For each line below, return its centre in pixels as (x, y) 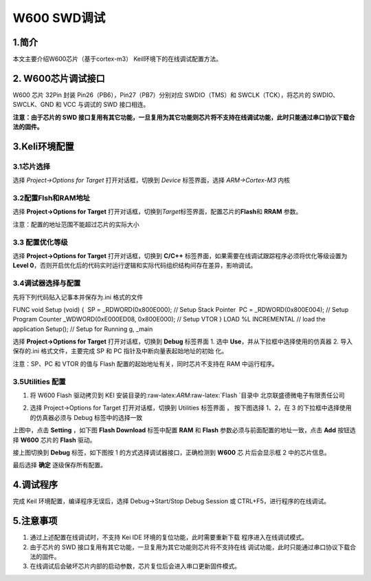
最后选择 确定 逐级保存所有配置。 (59, 465)
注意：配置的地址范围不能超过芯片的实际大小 (76, 224)
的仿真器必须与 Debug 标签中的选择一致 (86, 417)
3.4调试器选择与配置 (47, 284)
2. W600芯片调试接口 (59, 78)
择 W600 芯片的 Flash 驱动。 (54, 440)
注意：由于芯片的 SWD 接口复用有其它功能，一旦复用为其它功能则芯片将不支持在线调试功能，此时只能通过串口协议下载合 (184, 117)
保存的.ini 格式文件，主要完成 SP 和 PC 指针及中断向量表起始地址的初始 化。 (120, 351)
